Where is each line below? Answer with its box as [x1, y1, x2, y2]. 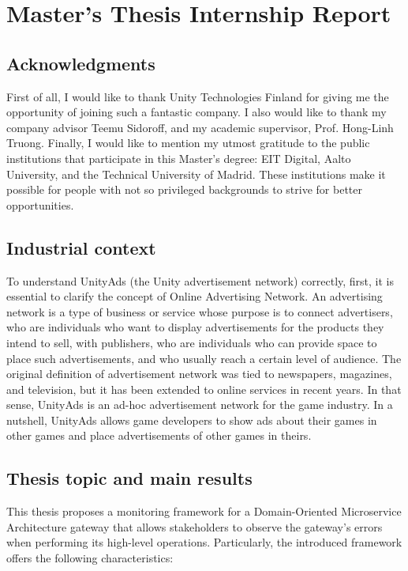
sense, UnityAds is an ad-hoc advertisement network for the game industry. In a [6, 396, 393, 413]
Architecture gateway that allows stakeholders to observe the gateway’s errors [6, 518, 383, 535]
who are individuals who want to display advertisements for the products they [6, 319, 384, 335]
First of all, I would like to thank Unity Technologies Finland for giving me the [6, 88, 389, 104]
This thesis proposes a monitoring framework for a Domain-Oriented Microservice [6, 503, 402, 520]
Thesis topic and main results [6, 466, 253, 490]
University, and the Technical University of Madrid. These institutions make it [6, 165, 386, 182]
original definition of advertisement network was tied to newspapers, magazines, [6, 365, 392, 382]
